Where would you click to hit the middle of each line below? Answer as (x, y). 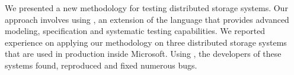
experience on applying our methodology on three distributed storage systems (146, 42)
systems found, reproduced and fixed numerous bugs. (101, 65)
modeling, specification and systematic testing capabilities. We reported (135, 31)
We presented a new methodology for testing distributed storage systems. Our (146, 8)
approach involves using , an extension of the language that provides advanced (147, 19)
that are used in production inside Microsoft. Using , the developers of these (143, 54)
